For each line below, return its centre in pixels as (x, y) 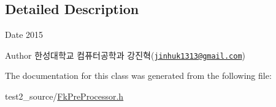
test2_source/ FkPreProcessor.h (64, 96)
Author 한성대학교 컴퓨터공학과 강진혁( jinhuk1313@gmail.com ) (125, 55)
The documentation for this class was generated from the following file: (138, 76)
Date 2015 (24, 35)
